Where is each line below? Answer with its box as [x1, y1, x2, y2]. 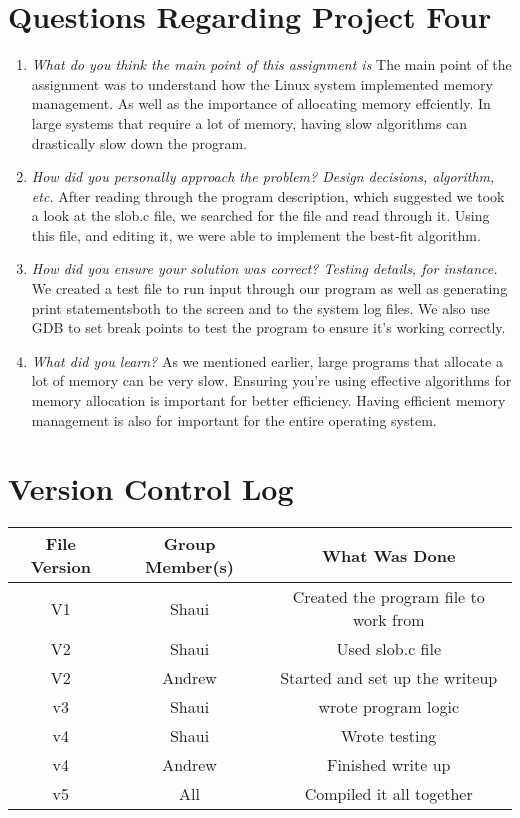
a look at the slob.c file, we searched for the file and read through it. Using [31, 205, 490, 226]
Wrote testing [341, 724, 437, 748]
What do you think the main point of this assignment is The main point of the [31, 54, 512, 75]
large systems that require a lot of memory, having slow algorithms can [31, 112, 468, 133]
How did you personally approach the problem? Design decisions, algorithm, [31, 166, 495, 187]
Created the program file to [292, 585, 485, 609]
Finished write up [326, 753, 451, 777]
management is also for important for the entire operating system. [31, 409, 437, 430]
